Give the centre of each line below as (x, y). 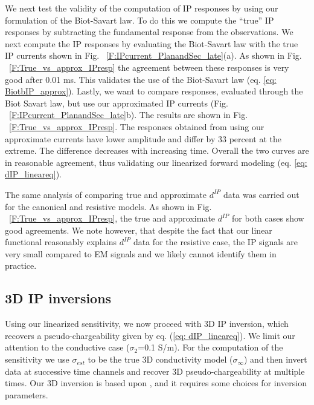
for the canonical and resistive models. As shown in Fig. (108, 206)
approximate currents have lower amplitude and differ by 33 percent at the (143, 138)
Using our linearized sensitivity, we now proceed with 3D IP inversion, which (147, 324)
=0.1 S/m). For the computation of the (210, 347)
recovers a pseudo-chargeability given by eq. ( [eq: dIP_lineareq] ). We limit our (150, 335)
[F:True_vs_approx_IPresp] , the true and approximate (112, 218)
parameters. (27, 394)
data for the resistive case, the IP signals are (216, 242)
